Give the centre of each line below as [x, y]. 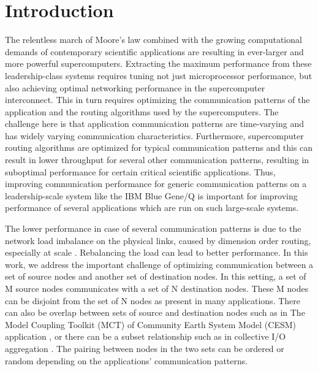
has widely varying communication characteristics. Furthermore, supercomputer [154, 135]
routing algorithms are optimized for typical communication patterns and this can [159, 147]
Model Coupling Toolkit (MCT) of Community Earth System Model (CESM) [151, 324]
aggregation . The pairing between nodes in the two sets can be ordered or [145, 348]
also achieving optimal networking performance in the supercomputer [135, 87]
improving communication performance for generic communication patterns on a [156, 184]
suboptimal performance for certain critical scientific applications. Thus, [140, 171]
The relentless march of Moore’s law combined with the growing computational [153, 40]
